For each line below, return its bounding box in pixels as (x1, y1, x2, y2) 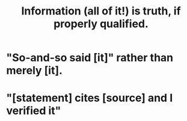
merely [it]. (6, 64, 63, 78)
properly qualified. (53, 17, 149, 31)
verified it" (6, 104, 61, 118)
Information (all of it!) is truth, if (20, 4, 182, 18)
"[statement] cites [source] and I (6, 92, 173, 105)
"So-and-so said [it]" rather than (6, 51, 173, 64)
